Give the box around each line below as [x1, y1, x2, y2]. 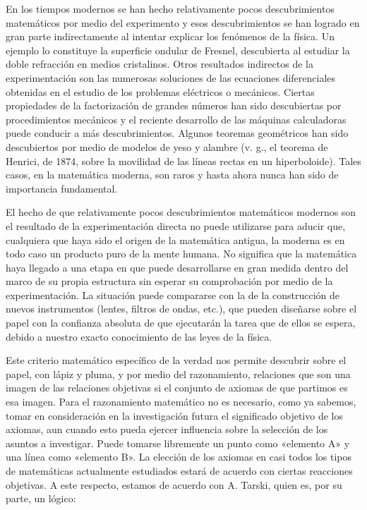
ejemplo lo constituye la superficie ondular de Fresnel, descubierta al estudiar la [6, 42, 350, 57]
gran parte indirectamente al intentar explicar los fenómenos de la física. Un [6, 29, 335, 44]
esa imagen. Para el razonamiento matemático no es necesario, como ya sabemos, [6, 394, 356, 409]
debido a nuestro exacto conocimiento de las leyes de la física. [6, 329, 272, 344]
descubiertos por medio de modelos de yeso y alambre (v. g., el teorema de [6, 139, 328, 154]
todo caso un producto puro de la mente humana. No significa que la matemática [6, 246, 357, 261]
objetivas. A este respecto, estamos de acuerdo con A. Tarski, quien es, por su [6, 477, 342, 492]
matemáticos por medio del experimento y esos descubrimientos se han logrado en [6, 15, 360, 30]
